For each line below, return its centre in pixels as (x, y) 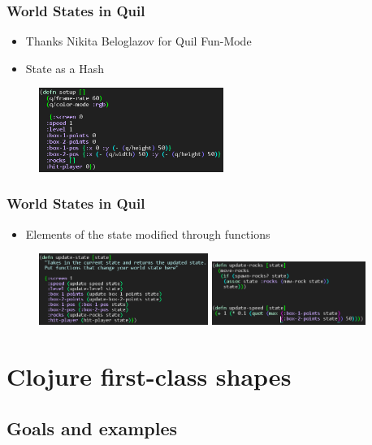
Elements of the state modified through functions (148, 233)
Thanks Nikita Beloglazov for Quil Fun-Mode (138, 41)
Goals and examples (92, 428)
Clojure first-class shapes (149, 376)
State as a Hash (65, 68)
